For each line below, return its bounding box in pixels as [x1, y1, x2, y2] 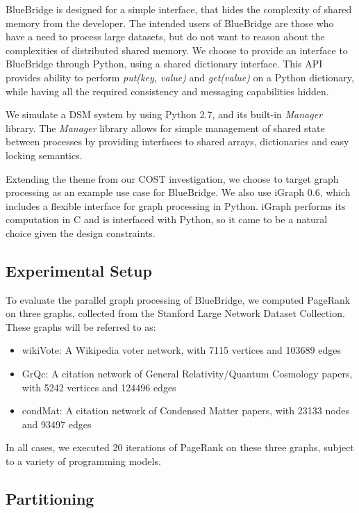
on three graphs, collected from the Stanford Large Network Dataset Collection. [6, 306, 345, 320]
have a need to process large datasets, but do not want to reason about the [6, 29, 325, 44]
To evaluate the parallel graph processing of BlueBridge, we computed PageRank [6, 292, 351, 307]
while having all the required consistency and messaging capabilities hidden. [6, 83, 329, 98]
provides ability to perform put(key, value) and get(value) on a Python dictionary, [6, 70, 354, 84]
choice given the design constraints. [6, 225, 156, 240]
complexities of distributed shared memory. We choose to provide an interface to [6, 42, 348, 57]
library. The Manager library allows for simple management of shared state [6, 120, 325, 135]
